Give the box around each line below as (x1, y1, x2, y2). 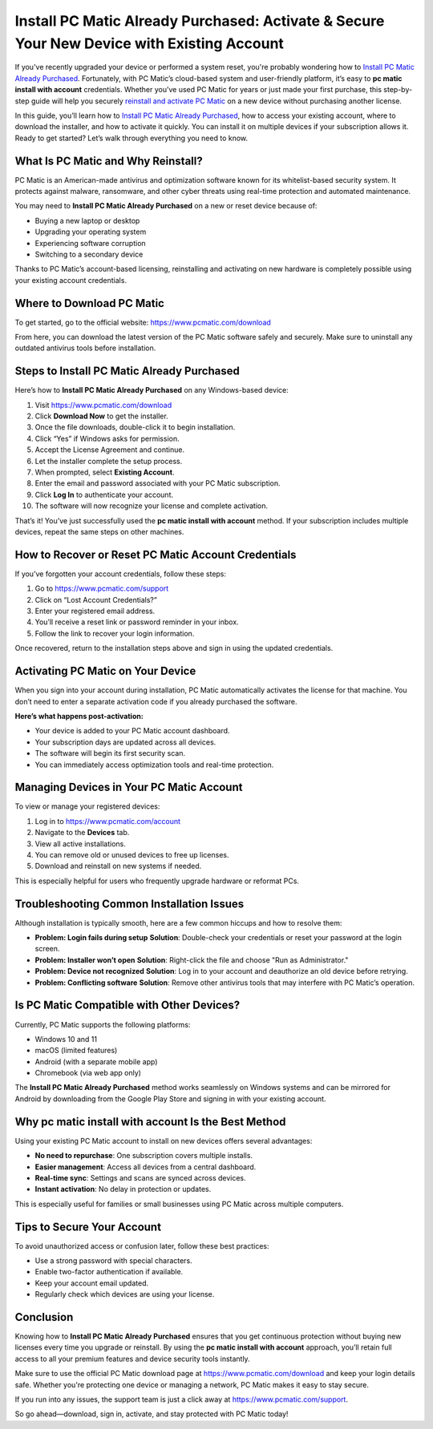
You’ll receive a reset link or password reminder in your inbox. (34, 617, 240, 627)
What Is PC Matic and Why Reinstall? (14, 154, 204, 168)
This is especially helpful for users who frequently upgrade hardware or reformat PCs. (14, 876, 300, 886)
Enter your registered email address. (34, 606, 156, 616)
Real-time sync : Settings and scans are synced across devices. (34, 1173, 246, 1182)
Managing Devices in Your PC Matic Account (14, 781, 243, 794)
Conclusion (14, 1310, 74, 1324)
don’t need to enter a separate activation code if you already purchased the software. (14, 696, 297, 706)
